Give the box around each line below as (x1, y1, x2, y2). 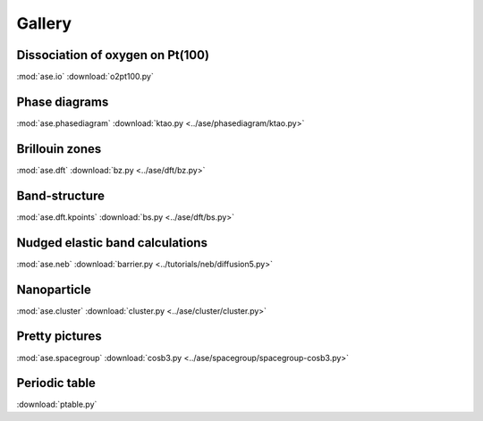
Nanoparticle (16, 282, 91, 297)
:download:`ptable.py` (16, 399, 97, 410)
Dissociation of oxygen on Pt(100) (16, 47, 210, 63)
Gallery (16, 13, 72, 33)
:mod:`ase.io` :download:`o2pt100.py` (16, 72, 154, 82)
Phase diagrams (16, 94, 109, 109)
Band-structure (16, 188, 105, 203)
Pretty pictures (16, 329, 102, 344)
